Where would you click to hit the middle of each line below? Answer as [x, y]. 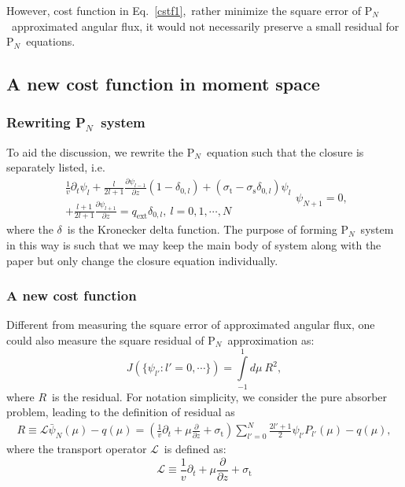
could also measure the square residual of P [111, 339]
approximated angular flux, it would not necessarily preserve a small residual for [205, 26]
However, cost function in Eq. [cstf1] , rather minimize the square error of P [190, 10]
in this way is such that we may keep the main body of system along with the [194, 244]
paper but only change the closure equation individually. [142, 260]
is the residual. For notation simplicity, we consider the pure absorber [220, 396]
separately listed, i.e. [56, 167]
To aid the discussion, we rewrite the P [101, 151]
